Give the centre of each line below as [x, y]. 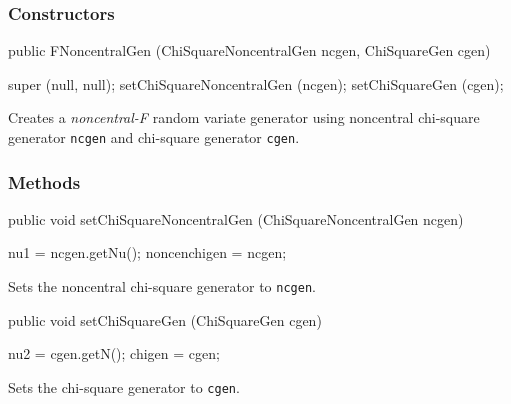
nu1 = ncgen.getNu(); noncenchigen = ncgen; [147, 252]
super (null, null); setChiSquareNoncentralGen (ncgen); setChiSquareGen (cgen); [256, 83]
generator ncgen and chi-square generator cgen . [154, 137]
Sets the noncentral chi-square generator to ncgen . [162, 286]
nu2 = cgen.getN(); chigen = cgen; [114, 353]
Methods [44, 181]
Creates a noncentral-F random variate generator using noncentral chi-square [244, 117]
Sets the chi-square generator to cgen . [124, 386]
